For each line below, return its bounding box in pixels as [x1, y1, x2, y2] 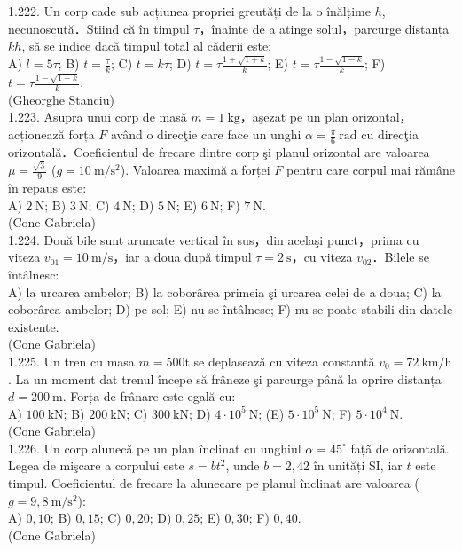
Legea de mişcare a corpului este [8, 456, 184, 475]
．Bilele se [372, 248, 429, 266]
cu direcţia [361, 125, 419, 144]
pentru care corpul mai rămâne [286, 161, 455, 179]
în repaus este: [8, 177, 87, 196]
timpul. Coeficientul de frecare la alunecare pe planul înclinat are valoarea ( [8, 474, 419, 492]
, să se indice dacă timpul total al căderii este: [21, 36, 272, 55]
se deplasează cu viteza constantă [193, 351, 375, 370]
